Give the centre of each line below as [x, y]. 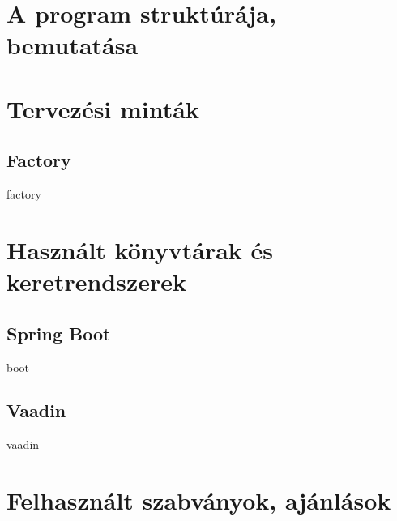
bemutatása [73, 45]
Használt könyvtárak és [140, 249]
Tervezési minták [103, 108]
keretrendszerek [97, 282]
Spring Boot [59, 333]
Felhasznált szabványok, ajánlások [199, 500]
